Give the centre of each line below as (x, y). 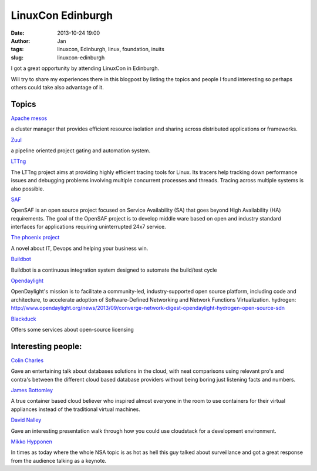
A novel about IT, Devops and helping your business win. (80, 248)
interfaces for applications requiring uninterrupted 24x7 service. (89, 227)
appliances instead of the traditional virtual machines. (75, 409)
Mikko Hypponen (32, 442)
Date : (18, 33)
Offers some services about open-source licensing (72, 330)
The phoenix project (35, 238)
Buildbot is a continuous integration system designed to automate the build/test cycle (114, 270)
